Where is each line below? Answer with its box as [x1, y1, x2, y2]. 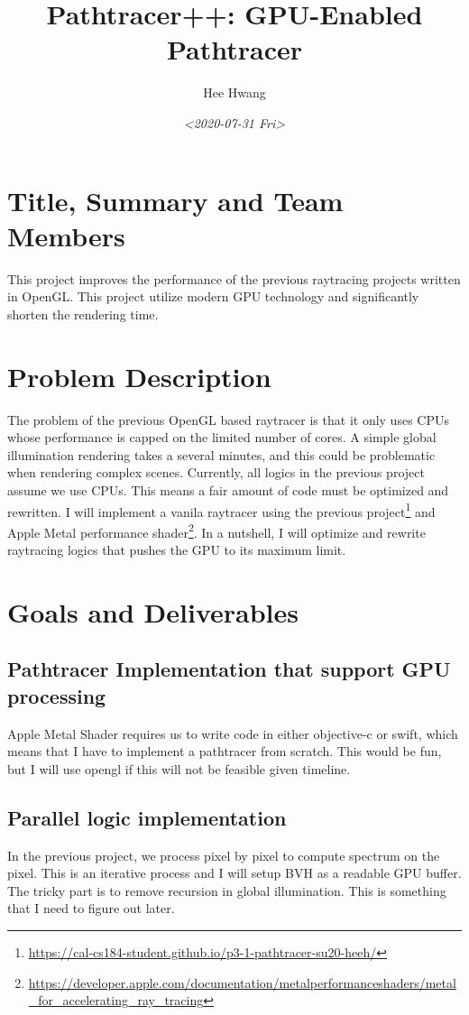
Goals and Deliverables [7, 593, 299, 630]
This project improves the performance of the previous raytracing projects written [7, 269, 461, 288]
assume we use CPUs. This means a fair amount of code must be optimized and [7, 480, 449, 499]
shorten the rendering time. [7, 304, 159, 323]
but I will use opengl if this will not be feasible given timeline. [7, 759, 351, 778]
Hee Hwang [203, 83, 266, 102]
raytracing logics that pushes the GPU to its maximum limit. [7, 540, 346, 558]
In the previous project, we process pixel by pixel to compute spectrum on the [7, 845, 440, 864]
